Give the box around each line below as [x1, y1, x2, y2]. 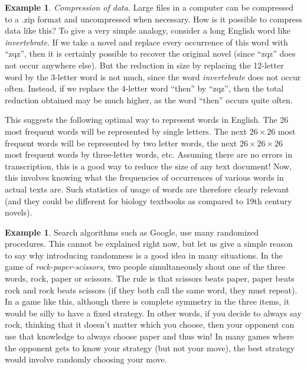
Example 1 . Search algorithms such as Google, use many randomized [5, 226, 259, 238]
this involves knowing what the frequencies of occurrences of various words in [5, 171, 284, 184]
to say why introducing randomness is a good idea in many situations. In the [5, 249, 283, 261]
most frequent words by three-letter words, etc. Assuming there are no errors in [5, 148, 292, 161]
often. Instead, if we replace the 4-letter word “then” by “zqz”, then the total [5, 82, 284, 94]
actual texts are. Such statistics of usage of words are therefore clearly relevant [5, 182, 289, 195]
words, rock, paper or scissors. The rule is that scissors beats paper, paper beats [5, 272, 295, 285]
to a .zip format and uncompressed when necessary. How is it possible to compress [5, 12, 303, 25]
